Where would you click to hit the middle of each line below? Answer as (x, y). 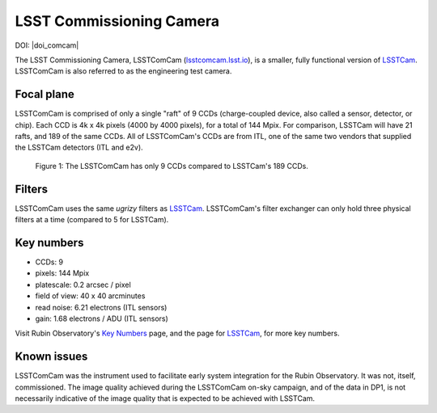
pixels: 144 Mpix (62, 273)
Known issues (51, 357)
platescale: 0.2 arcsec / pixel (83, 284)
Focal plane (45, 94)
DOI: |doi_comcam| (47, 45)
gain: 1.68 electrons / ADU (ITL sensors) (102, 318)
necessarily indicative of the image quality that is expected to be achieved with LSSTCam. (165, 398)
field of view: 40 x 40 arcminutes (90, 296)
